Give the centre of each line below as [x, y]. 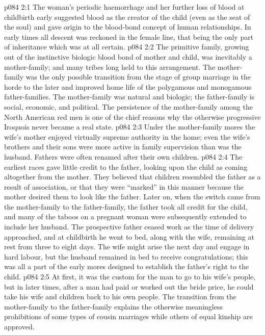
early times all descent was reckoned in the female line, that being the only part [129, 36]
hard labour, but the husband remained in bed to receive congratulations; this [126, 256]
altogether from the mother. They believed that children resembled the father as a [132, 177]
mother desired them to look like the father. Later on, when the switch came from [132, 197]
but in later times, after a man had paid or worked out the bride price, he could [129, 286]
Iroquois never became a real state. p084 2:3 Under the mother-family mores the [130, 127]
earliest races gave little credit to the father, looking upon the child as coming [126, 166]
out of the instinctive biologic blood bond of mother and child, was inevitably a [128, 56]
